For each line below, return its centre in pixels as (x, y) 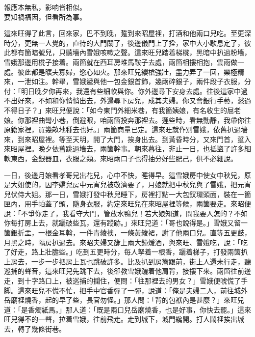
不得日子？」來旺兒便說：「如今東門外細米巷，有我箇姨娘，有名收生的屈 (119, 110)
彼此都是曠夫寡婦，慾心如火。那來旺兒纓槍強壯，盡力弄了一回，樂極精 (131, 71)
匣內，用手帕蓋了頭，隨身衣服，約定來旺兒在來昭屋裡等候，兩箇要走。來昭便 (127, 204)
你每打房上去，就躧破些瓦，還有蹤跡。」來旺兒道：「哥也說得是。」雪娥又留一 (126, 223)
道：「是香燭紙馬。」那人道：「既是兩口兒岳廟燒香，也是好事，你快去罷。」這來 (127, 309)
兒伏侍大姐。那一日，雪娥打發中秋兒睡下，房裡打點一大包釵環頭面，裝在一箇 (127, 194)
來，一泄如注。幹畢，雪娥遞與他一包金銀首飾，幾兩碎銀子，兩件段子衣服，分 (127, 81)
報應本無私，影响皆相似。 (45, 7)
